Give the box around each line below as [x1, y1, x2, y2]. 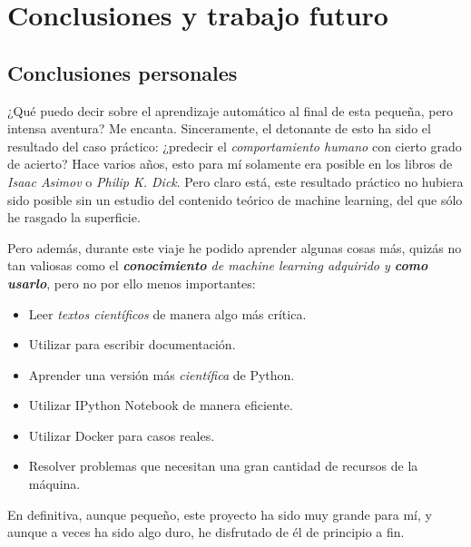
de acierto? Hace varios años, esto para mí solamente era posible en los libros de [7, 154, 453, 173]
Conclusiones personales [7, 58, 238, 86]
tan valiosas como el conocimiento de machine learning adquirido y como [7, 256, 428, 275]
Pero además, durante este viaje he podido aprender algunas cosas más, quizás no [7, 238, 462, 257]
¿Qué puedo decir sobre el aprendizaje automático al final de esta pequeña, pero [7, 101, 454, 120]
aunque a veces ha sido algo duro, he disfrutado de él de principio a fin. [7, 523, 405, 542]
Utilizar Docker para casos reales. [28, 425, 215, 444]
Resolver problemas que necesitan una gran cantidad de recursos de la [28, 456, 418, 475]
